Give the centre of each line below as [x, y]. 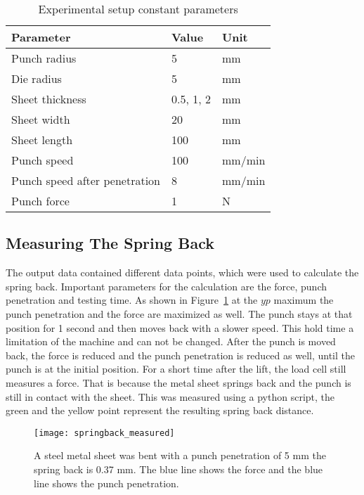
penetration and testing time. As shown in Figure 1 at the [132, 300]
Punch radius [44, 58]
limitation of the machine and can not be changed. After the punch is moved [171, 341]
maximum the [304, 300]
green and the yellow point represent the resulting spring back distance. [160, 410]
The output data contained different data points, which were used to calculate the [182, 272]
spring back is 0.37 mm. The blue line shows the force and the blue [178, 469]
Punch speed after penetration [86, 180]
